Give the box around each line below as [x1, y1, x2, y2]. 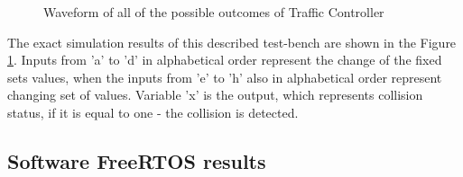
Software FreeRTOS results [7, 146, 266, 174]
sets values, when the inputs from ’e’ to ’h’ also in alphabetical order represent [7, 67, 442, 86]
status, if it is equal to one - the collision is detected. [7, 102, 299, 121]
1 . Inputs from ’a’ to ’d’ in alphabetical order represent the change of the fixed [7, 50, 442, 69]
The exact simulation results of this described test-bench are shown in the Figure [7, 32, 457, 51]
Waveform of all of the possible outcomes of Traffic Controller [43, 3, 384, 21]
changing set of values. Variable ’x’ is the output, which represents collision [7, 85, 423, 104]
